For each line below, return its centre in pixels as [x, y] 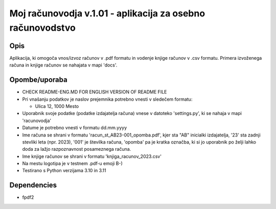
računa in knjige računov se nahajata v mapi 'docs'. [63, 65]
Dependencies [33, 185]
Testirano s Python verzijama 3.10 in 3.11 [64, 171]
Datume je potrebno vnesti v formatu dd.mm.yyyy [75, 128]
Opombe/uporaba [38, 80]
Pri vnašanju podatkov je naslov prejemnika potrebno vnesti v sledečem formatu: [107, 99]
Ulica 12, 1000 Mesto [57, 106]
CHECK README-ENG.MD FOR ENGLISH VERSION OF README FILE [95, 92]
